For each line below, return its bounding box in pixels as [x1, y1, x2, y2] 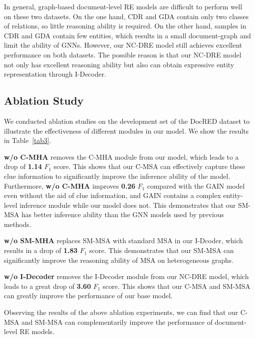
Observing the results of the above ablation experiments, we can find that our [4, 307, 238, 317]
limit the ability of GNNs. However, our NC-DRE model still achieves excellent [4, 40, 242, 50]
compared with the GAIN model [147, 180, 245, 191]
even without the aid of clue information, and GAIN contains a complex [4, 190, 221, 200]
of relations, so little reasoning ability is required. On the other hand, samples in [4, 21, 247, 31]
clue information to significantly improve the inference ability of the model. [4, 170, 230, 181]
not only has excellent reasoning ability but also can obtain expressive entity [4, 59, 234, 69]
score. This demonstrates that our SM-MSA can [89, 245, 234, 255]
